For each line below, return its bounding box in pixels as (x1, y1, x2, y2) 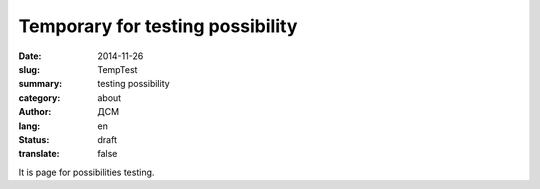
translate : (18, 148, 60, 160)
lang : (18, 120, 41, 132)
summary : (18, 78, 63, 90)
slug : (18, 63, 40, 75)
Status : (18, 133, 50, 145)
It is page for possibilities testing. (18, 166, 155, 178)
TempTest (97, 63, 138, 75)
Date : (18, 50, 42, 62)
